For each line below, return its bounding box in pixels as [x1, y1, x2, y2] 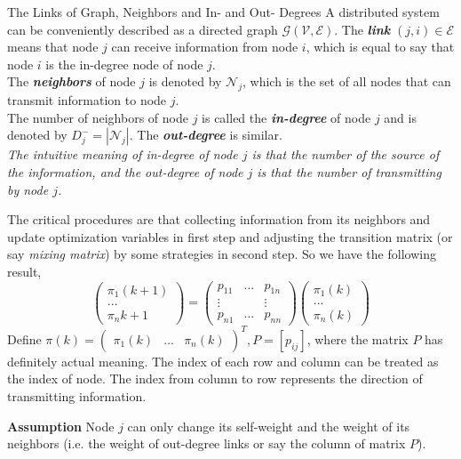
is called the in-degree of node [202, 108, 371, 126]
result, [7, 262, 42, 280]
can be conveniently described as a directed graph [7, 20, 278, 38]
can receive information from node [111, 37, 298, 56]
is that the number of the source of [251, 145, 440, 164]
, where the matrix [306, 329, 409, 348]
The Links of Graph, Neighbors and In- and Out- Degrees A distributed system [7, 3, 440, 20]
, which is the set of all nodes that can [242, 72, 451, 91]
